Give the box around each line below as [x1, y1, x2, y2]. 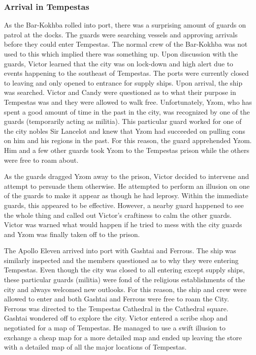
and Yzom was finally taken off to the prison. [4, 229, 140, 239]
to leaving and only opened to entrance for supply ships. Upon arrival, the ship [4, 77, 243, 88]
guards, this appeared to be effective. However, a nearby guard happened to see [4, 200, 244, 210]
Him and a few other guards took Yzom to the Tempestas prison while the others [4, 145, 250, 155]
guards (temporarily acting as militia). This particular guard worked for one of [4, 116, 242, 126]
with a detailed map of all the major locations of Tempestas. [4, 342, 187, 352]
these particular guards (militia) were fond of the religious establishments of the [4, 274, 245, 285]
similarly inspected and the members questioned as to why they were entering [4, 255, 239, 265]
